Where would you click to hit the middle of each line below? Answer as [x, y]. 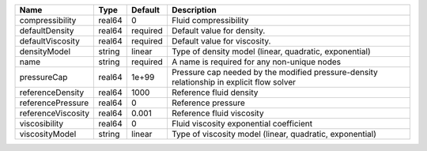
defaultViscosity [50, 41]
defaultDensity [47, 30]
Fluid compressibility [210, 20]
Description [194, 10]
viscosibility [42, 124]
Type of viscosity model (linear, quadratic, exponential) [274, 134]
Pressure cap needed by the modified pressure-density [275, 72]
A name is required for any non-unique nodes [256, 62]
